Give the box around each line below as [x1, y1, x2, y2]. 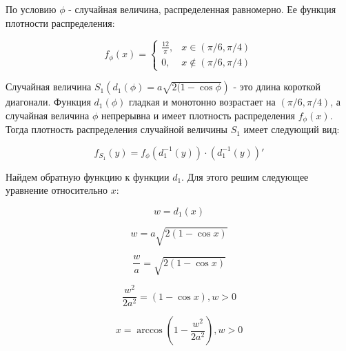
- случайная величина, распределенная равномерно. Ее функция [68, 2, 336, 16]
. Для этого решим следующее [181, 169, 309, 183]
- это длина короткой [233, 79, 320, 94]
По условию [6, 2, 57, 16]
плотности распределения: [6, 15, 115, 30]
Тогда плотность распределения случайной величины [6, 122, 227, 137]
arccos [136, 325, 163, 336]
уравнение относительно [6, 183, 108, 197]
